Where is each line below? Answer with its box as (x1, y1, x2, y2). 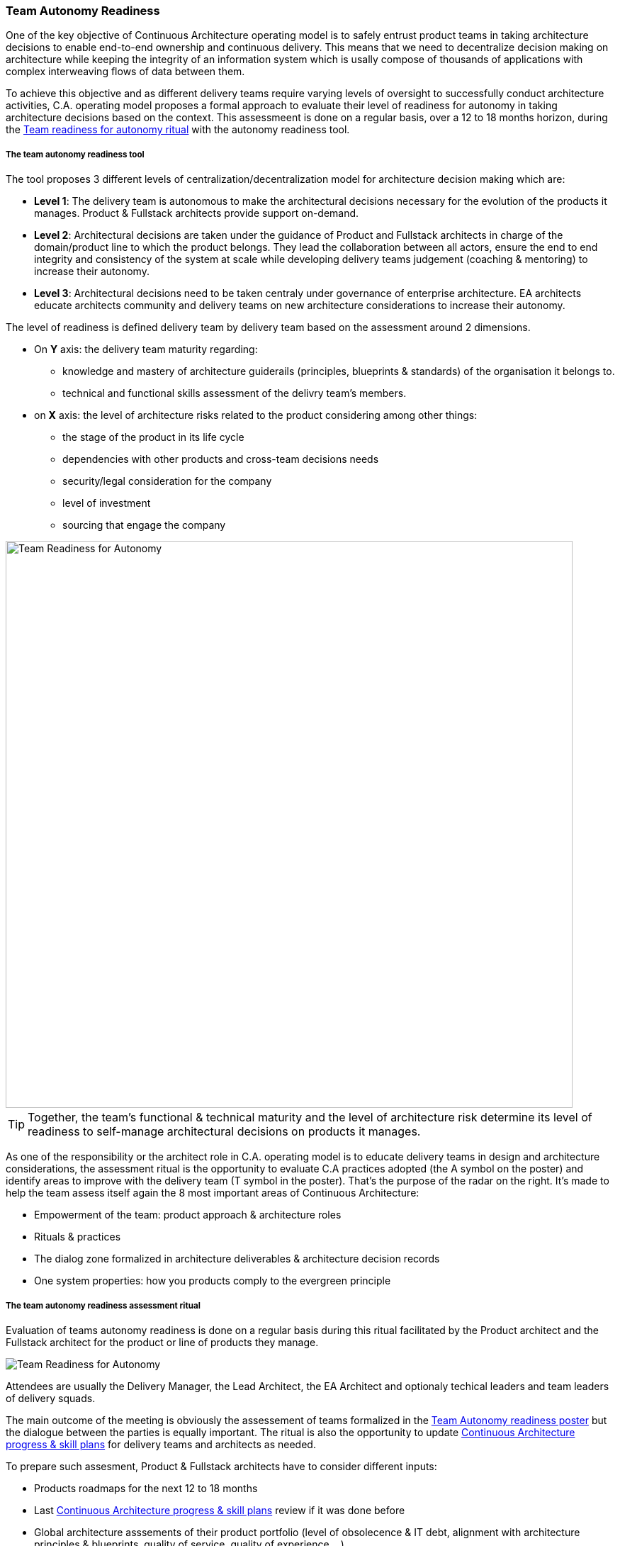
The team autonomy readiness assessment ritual (6, 1300, 201, 1311)
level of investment (62, 497, 151, 510)
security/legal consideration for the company (62, 475, 272, 488)
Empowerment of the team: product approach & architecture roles (34, 1209, 342, 1221)
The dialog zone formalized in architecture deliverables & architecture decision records (34, 1253, 440, 1265)
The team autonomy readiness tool (6, 149, 145, 159)
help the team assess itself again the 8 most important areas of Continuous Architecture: (6, 1187, 419, 1199)
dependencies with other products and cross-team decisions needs (62, 453, 379, 466)
